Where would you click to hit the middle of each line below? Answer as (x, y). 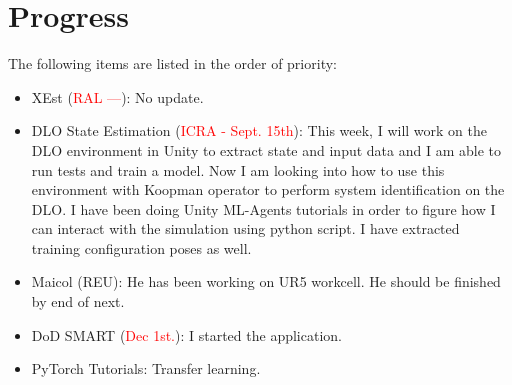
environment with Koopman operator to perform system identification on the (268, 189)
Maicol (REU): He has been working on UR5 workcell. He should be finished (266, 281)
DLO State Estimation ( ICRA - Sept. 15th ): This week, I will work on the (259, 130)
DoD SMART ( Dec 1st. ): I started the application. (186, 334)
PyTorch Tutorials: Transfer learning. (146, 368)
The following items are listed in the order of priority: (172, 63)
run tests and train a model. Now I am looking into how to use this (238, 169)
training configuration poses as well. (141, 247)
